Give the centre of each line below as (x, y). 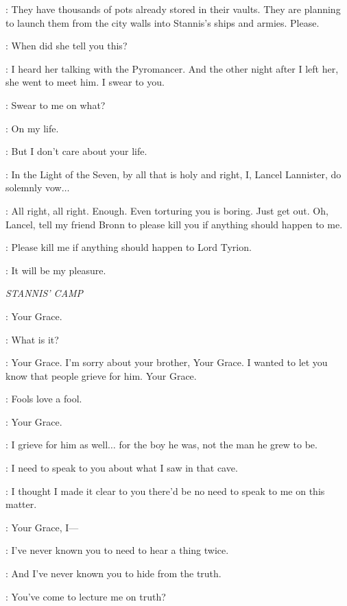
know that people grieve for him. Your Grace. (101, 375)
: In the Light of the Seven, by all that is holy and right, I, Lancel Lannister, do (173, 174)
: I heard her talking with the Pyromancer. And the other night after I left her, (172, 68)
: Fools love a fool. (44, 399)
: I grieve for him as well (57, 445)
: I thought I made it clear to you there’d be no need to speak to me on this (165, 490)
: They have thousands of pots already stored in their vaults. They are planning (173, 9)
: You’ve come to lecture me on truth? (86, 596)
